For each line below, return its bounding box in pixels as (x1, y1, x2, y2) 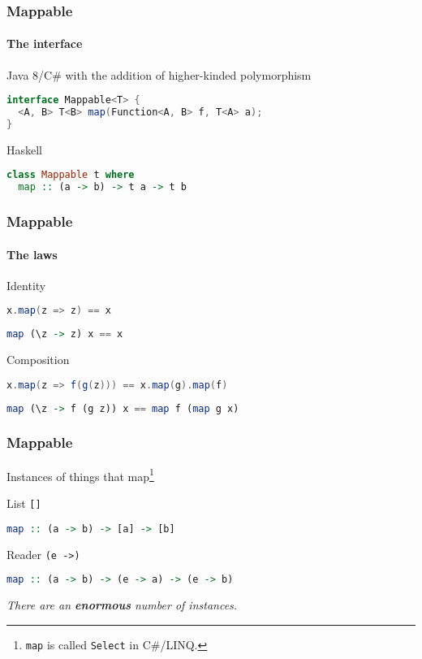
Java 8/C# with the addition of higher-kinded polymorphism (6, 66, 312, 83)
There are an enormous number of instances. (6, 596, 238, 613)
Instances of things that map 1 (6, 465, 154, 484)
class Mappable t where (6, 169, 135, 181)
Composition (6, 351, 70, 368)
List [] (6, 495, 41, 511)
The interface (6, 35, 83, 52)
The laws (6, 245, 58, 262)
